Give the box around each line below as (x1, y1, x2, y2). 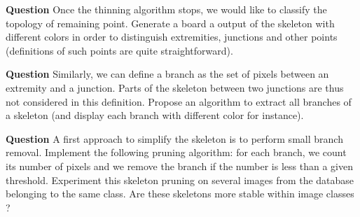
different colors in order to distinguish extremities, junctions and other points (6, 29, 338, 44)
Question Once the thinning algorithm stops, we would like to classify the (6, 2, 327, 16)
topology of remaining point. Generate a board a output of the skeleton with (6, 15, 335, 30)
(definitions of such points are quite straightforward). (6, 43, 233, 57)
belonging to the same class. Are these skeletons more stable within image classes (6, 186, 354, 201)
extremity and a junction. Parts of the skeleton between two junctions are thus (6, 80, 344, 94)
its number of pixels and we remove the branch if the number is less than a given (6, 158, 353, 173)
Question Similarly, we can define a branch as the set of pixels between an (6, 66, 329, 81)
